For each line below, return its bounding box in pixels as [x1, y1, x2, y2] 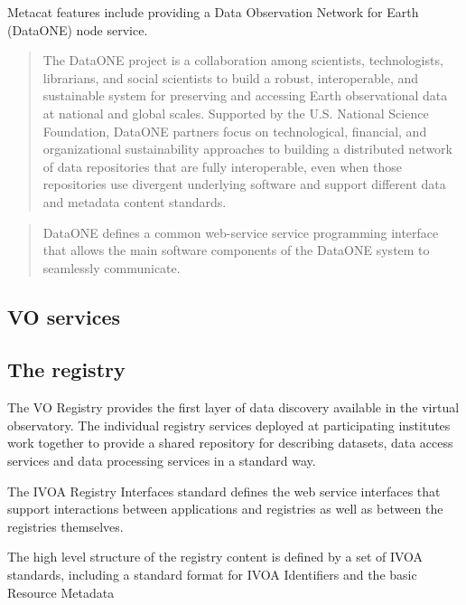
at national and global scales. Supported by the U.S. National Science [42, 103, 429, 122]
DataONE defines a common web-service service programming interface [42, 222, 439, 241]
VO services [7, 302, 121, 330]
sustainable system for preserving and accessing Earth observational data [42, 86, 448, 105]
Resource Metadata [7, 582, 115, 601]
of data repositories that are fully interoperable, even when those [42, 156, 402, 175]
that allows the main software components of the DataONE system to [42, 241, 430, 260]
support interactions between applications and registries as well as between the [7, 499, 443, 518]
